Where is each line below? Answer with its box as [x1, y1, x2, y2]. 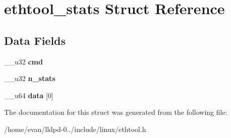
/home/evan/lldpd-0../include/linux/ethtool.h [4, 123, 146, 134]
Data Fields [4, 32, 66, 48]
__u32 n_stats [4, 73, 55, 84]
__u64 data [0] [4, 90, 53, 100]
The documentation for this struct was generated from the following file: [4, 107, 227, 117]
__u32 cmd [4, 56, 43, 66]
